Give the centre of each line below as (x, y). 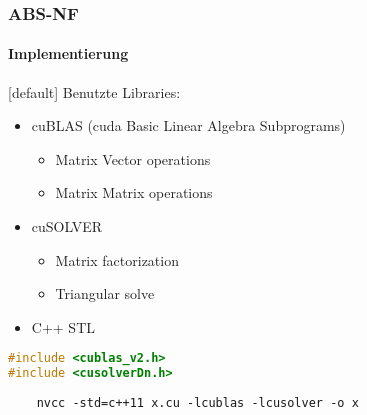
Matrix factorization (117, 259)
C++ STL (63, 326)
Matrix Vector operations (133, 158)
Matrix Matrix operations (134, 192)
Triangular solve (105, 293)
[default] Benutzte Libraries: (94, 91)
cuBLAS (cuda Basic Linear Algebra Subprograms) (188, 125)
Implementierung (68, 53)
